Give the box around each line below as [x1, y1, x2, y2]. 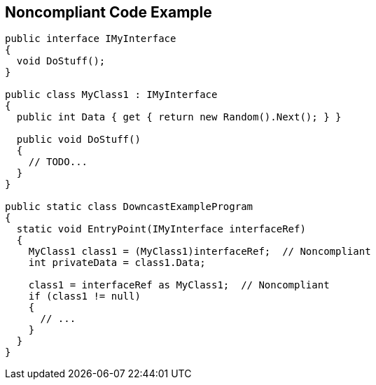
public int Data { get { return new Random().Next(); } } [16, 111, 342, 123]
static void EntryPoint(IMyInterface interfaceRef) [16, 223, 306, 235]
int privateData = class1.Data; [28, 257, 206, 269]
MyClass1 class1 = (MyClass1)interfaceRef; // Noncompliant [28, 246, 371, 258]
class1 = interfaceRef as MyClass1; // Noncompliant [28, 279, 330, 291]
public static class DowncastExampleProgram [5, 201, 253, 213]
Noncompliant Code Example [5, 3, 212, 21]
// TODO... [28, 156, 88, 168]
